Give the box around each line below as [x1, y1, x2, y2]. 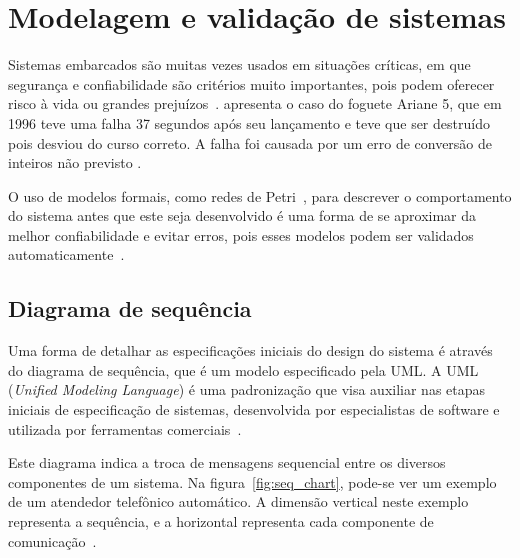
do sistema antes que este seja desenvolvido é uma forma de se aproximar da [8, 205, 477, 226]
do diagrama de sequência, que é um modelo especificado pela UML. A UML [8, 359, 479, 380]
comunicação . [8, 530, 97, 551]
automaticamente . [8, 244, 125, 265]
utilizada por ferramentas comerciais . [8, 418, 242, 439]
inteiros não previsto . [8, 152, 142, 173]
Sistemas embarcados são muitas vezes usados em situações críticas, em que [8, 54, 471, 75]
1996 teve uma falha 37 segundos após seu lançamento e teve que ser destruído [8, 112, 490, 133]
